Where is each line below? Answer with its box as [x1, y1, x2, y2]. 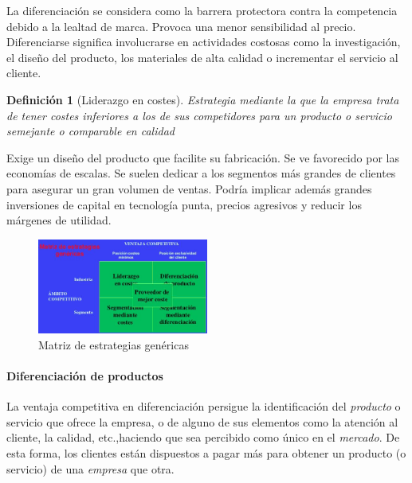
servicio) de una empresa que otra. [6, 460, 175, 477]
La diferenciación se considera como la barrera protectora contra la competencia [6, 2, 398, 18]
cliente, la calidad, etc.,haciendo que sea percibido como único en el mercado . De [6, 429, 400, 446]
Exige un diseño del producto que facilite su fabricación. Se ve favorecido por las [6, 149, 399, 166]
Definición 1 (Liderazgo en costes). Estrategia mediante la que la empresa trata [6, 91, 399, 107]
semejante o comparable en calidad [6, 123, 175, 139]
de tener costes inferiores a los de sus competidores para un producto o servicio [6, 107, 392, 123]
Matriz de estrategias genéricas [38, 336, 189, 353]
